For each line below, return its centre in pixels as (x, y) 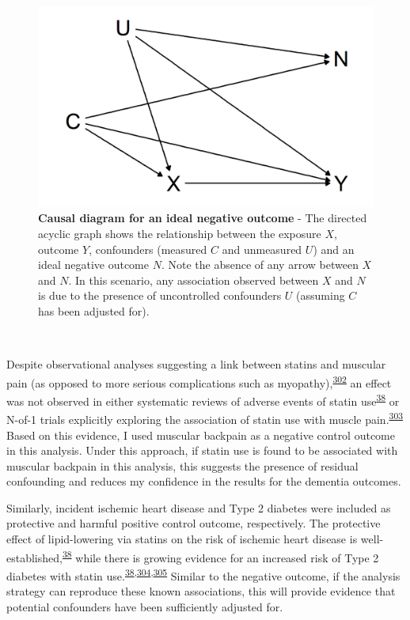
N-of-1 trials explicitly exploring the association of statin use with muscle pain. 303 (205, 418)
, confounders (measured (148, 249)
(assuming (321, 295)
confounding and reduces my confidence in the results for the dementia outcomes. (204, 481)
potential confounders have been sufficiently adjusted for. (145, 606)
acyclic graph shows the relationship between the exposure (180, 234)
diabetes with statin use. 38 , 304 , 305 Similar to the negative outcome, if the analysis (203, 574)
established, (34, 557)
